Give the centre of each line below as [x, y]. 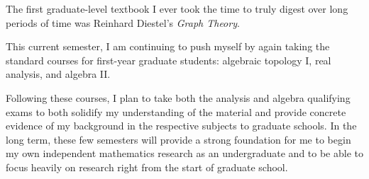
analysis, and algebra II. [58, 74]
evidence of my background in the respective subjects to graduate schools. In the [181, 126]
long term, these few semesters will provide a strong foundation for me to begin [178, 139]
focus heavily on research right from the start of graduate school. [147, 167]
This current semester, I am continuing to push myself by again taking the [168, 46]
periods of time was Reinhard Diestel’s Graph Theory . [123, 22]
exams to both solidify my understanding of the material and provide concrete [176, 111]
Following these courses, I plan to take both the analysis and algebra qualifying [178, 97]
